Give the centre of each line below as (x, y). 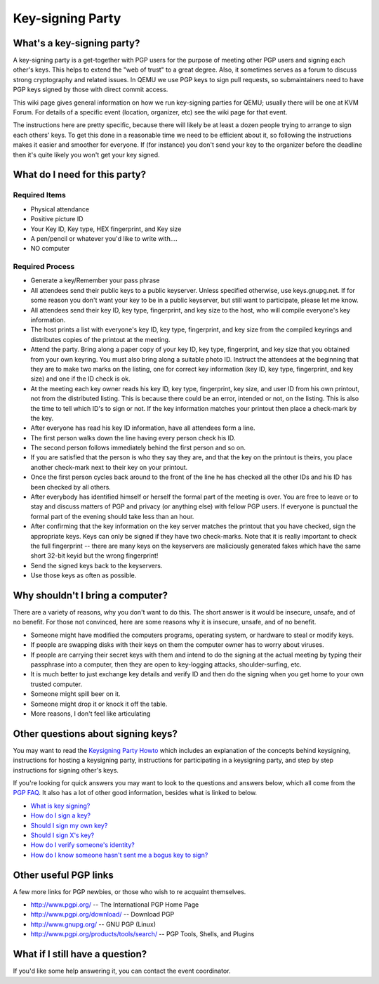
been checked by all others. (71, 487)
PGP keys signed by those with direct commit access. (91, 90)
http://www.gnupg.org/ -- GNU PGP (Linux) (93, 924)
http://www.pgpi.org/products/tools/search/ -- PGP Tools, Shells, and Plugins (142, 934)
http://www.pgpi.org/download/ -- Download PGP (102, 914)
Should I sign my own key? (69, 825)
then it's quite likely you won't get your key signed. (87, 155)
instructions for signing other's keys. (66, 770)
